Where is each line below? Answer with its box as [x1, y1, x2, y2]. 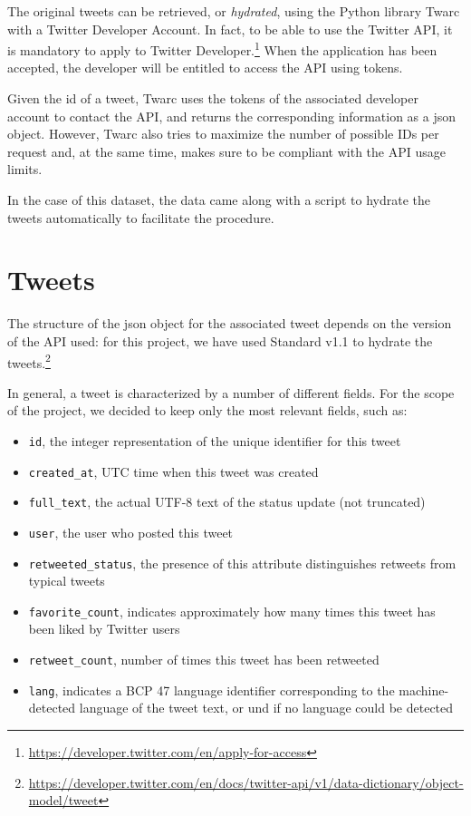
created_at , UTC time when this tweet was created [28, 461, 319, 481]
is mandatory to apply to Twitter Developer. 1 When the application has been [7, 38, 437, 59]
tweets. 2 [7, 350, 51, 372]
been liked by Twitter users [28, 619, 180, 638]
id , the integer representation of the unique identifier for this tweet [28, 431, 401, 450]
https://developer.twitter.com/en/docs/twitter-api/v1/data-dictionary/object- [28, 772, 464, 792]
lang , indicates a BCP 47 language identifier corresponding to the [28, 680, 395, 699]
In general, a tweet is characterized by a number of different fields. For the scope [7, 383, 455, 402]
